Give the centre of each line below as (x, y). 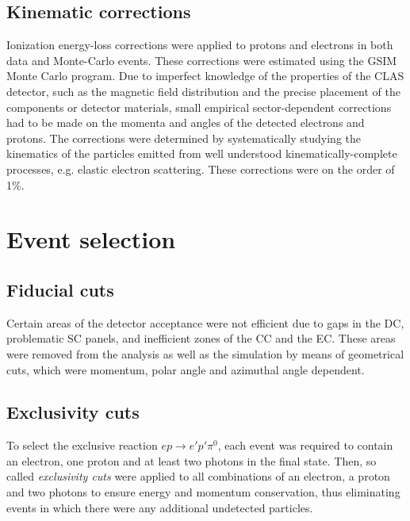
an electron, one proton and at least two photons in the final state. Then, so (192, 460)
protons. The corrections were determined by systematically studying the (184, 138)
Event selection (91, 239)
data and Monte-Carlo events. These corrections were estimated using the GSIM (202, 60)
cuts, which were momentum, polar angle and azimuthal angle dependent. (186, 369)
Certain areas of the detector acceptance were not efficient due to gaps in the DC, (205, 322)
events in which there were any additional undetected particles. (160, 507)
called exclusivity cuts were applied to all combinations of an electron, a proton (198, 476)
